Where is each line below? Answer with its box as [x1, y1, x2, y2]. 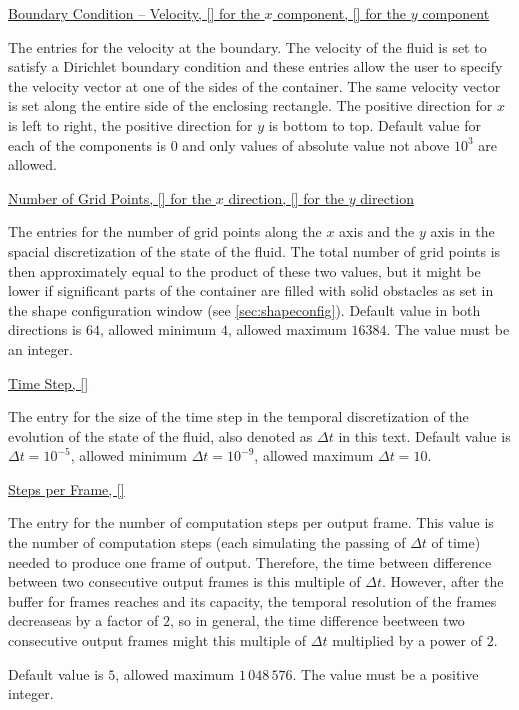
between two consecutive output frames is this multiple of [8, 571, 361, 592]
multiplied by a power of [332, 630, 482, 651]
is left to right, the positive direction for [8, 114, 253, 135]
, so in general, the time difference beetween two [169, 610, 465, 631]
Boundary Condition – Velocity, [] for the [8, 3, 260, 23]
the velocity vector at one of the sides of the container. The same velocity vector [8, 75, 501, 96]
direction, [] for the [228, 187, 345, 208]
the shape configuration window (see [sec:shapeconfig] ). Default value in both [8, 299, 481, 320]
